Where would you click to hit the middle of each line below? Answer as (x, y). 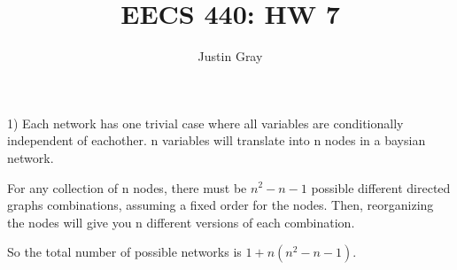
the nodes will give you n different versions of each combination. (181, 222)
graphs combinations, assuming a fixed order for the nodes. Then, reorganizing (221, 205)
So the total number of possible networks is (124, 252)
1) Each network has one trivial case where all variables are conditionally (205, 123)
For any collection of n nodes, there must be (127, 187)
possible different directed (381, 187)
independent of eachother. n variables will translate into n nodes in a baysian (217, 140)
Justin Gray (230, 56)
